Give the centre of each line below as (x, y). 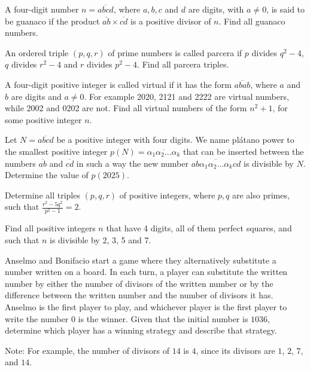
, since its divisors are (235, 350)
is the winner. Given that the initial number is (163, 318)
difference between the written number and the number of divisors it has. (139, 295)
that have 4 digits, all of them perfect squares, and (199, 228)
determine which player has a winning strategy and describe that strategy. (141, 330)
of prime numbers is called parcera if (175, 52)
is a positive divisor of (171, 21)
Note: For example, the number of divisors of (87, 350)
